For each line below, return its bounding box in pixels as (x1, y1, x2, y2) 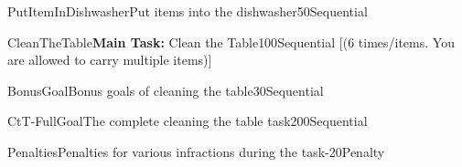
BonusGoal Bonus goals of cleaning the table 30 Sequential (7, 80, 324, 99)
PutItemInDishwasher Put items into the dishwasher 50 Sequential (7, 2, 368, 20)
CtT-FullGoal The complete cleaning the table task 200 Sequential (7, 111, 368, 130)
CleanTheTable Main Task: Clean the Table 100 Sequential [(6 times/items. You (7, 32, 455, 51)
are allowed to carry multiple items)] (7, 50, 212, 69)
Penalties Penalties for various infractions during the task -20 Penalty (7, 141, 385, 161)
